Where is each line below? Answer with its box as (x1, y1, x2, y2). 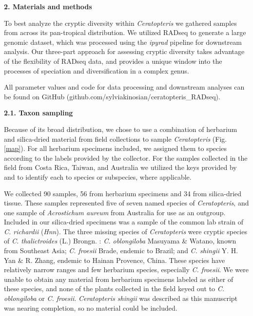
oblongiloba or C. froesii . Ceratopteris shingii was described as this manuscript (4, 293, 238, 303)
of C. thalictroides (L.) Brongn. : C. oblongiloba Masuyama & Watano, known (4, 236, 236, 246)
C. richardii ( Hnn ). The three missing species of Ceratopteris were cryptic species (4, 226, 247, 236)
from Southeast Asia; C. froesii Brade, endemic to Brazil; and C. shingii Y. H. (4, 245, 238, 256)
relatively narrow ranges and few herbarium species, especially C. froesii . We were (4, 264, 249, 275)
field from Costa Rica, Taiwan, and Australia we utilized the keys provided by (4, 162, 237, 172)
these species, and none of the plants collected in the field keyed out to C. (4, 283, 225, 294)
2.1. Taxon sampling (4, 108, 73, 118)
